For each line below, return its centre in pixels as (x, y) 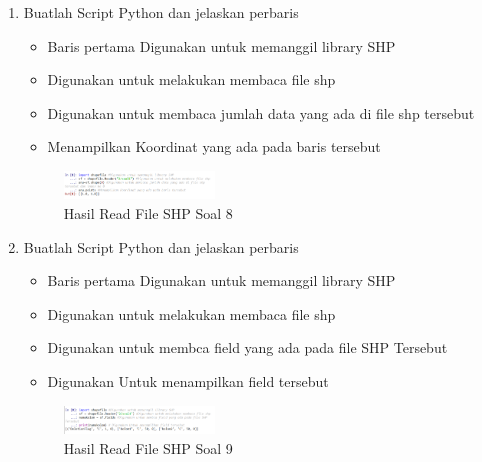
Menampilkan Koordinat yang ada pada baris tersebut (214, 146)
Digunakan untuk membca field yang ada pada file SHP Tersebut (247, 347)
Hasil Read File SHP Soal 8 (148, 213)
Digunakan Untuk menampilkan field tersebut (188, 380)
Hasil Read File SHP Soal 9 (148, 447)
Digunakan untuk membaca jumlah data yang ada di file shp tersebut (261, 112)
